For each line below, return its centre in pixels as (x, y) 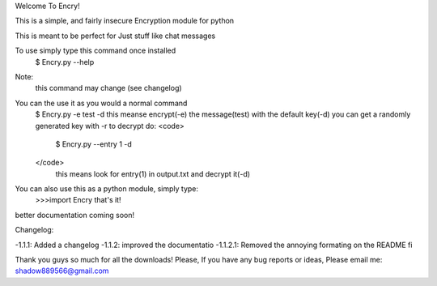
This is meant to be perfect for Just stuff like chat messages (115, 36)
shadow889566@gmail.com (62, 271)
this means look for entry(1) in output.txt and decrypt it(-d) (153, 173)
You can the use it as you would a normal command (101, 103)
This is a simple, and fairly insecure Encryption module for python (125, 21)
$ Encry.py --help (65, 62)
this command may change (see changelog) (108, 88)
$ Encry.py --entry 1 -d (94, 144)
